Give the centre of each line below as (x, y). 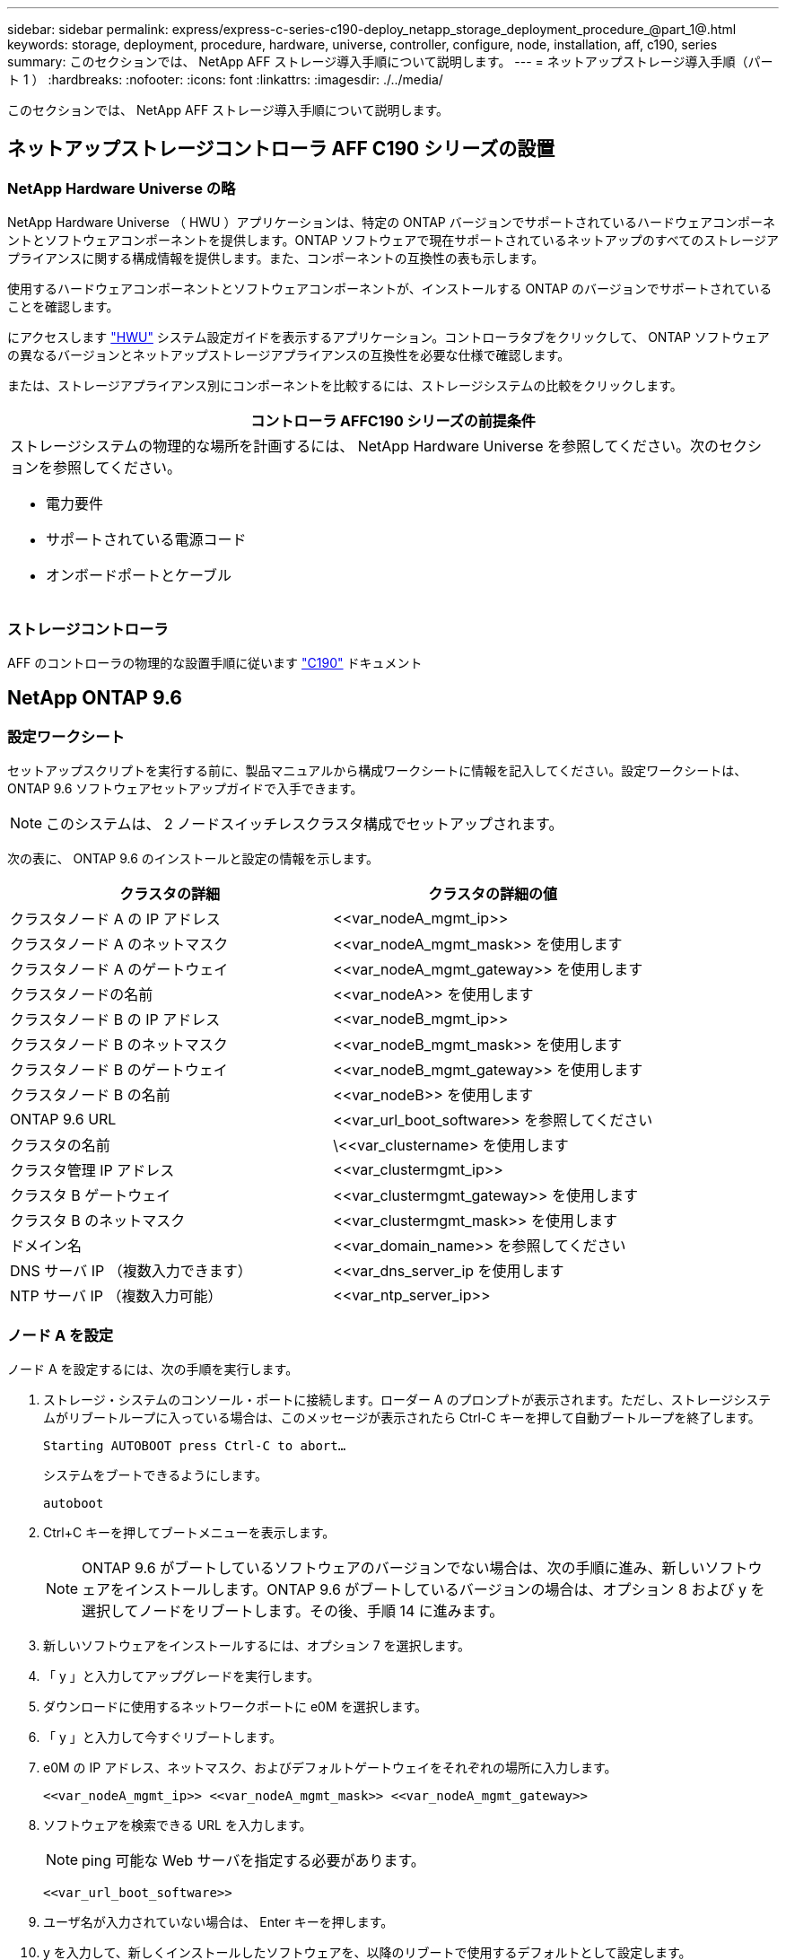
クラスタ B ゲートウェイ (91, 1196)
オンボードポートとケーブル (139, 576)
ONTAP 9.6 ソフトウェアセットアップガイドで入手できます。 (185, 789)
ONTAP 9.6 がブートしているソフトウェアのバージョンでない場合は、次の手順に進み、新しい (393, 1567)
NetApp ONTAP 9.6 (95, 698)
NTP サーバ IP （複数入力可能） (116, 1296)
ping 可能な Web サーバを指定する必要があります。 (253, 1860)
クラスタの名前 (60, 1146)
